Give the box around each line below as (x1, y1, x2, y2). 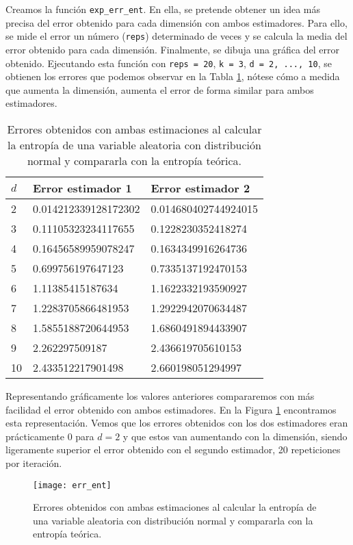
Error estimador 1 (33, 179, 132, 196)
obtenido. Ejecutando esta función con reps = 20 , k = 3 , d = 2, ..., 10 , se (5, 55, 332, 70)
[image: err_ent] (33, 480, 112, 490)
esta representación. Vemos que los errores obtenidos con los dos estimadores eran (5, 416, 348, 430)
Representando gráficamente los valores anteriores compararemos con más (5, 388, 315, 403)
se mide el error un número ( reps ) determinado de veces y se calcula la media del (5, 29, 348, 43)
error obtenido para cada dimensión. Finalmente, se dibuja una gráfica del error (5, 42, 339, 56)
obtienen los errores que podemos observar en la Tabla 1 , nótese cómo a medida (5, 69, 340, 84)
